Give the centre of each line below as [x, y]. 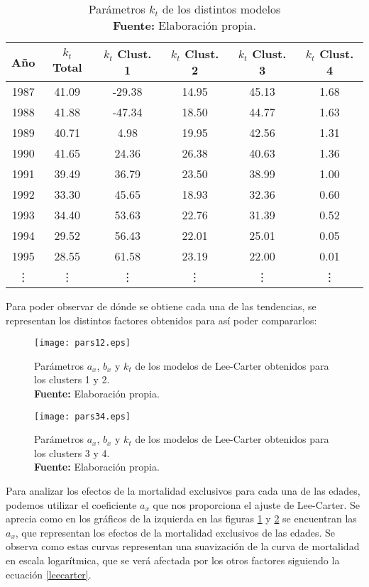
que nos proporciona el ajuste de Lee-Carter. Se [256, 504]
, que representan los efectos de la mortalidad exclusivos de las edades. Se [175, 532]
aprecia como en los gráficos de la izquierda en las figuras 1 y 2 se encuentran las [181, 519]
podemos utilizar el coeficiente [71, 504]
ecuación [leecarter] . [49, 574]
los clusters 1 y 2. [72, 379]
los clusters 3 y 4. [72, 452]
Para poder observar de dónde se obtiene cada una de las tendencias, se [161, 306]
